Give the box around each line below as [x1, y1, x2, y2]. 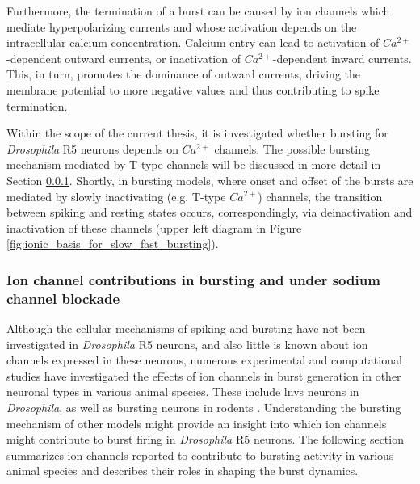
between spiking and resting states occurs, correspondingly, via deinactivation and [6, 204, 413, 221]
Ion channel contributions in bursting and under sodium [6, 269, 380, 289]
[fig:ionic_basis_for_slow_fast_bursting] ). [6, 235, 219, 252]
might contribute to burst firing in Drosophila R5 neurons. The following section [6, 431, 404, 448]
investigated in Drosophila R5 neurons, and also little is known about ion [6, 335, 368, 352]
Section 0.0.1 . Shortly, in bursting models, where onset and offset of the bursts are [6, 171, 414, 188]
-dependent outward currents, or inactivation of [6, 49, 241, 66]
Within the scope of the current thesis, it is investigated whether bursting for [6, 124, 388, 141]
